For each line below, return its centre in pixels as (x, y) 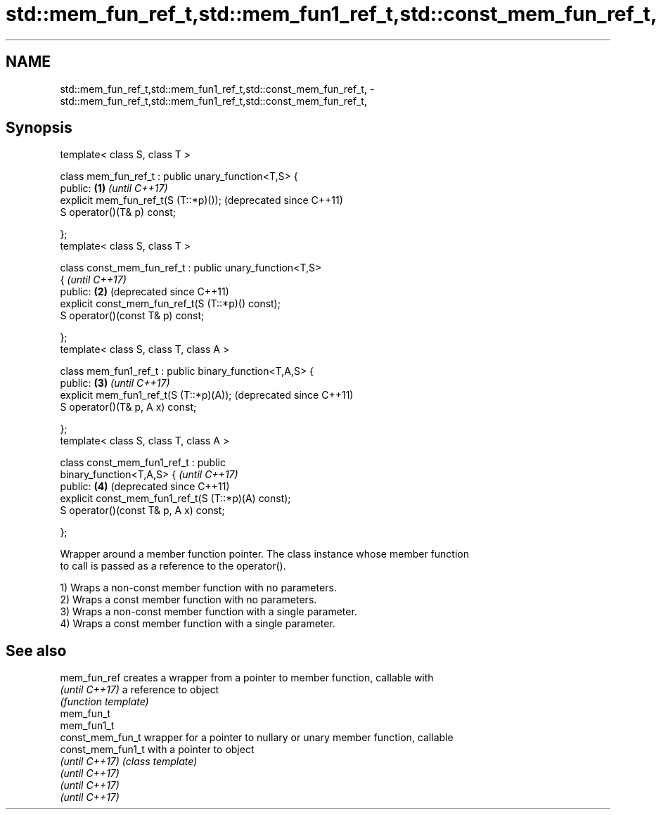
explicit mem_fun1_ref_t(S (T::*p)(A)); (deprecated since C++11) (207, 395)
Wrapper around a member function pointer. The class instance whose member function (264, 554)
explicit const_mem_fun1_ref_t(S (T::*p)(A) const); (175, 499)
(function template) (104, 702)
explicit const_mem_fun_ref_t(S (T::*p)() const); (170, 304)
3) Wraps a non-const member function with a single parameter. (208, 612)
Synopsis (39, 128)
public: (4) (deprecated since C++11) (145, 487)
